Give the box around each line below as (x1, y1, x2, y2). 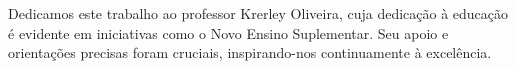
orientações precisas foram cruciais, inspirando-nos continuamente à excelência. (8, 42, 492, 63)
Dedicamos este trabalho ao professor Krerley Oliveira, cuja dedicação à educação (8, 3, 509, 23)
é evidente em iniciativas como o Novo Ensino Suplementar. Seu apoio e (8, 22, 449, 43)
